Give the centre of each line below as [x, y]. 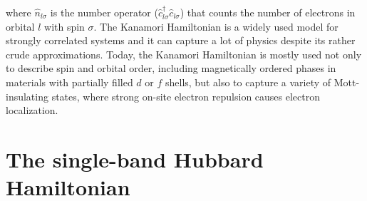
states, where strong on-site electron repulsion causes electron [186, 96]
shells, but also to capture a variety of [248, 82]
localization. [32, 110]
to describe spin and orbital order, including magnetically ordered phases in [171, 68]
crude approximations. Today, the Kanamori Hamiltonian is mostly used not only [184, 54]
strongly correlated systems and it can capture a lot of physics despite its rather [181, 40]
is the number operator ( [104, 12]
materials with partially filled [69, 82]
